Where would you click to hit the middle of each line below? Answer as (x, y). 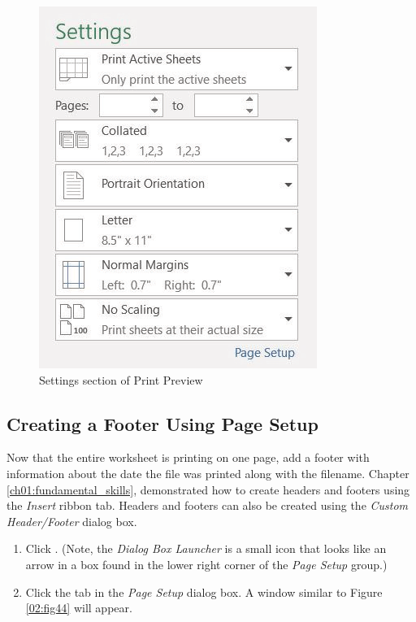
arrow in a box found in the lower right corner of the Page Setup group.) (206, 564)
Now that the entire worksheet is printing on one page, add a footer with (188, 457)
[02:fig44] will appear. (79, 608)
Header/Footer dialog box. (72, 521)
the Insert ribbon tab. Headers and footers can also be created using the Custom (208, 505)
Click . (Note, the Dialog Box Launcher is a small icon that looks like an (206, 548)
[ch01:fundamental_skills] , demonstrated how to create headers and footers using (208, 489)
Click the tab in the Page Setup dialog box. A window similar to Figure (204, 592)
